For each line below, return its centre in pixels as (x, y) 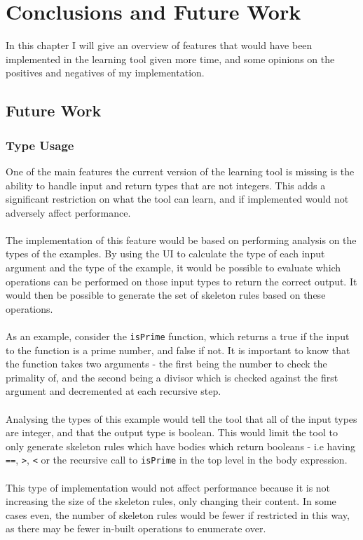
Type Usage (40, 145)
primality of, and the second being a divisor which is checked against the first (172, 377)
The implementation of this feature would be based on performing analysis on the (181, 239)
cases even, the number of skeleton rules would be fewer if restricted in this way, (178, 514)
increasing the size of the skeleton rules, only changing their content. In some (171, 501)
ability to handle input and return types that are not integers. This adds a (166, 185)
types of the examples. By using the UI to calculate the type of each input (165, 254)
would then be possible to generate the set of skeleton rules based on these (166, 295)
